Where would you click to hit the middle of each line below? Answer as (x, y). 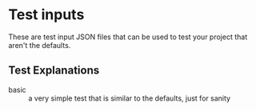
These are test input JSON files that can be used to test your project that (128, 37)
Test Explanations (54, 71)
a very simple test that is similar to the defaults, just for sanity (129, 98)
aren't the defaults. (40, 45)
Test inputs (46, 15)
